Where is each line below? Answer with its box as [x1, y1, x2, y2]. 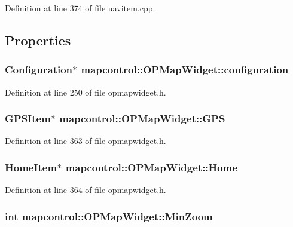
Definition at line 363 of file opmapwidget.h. [5, 134, 166, 147]
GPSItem [5, 111, 51, 126]
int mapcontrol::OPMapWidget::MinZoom [5, 208, 213, 223]
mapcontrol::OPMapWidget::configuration [81, 62, 289, 77]
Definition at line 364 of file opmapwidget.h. [5, 183, 166, 196]
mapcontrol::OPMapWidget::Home [65, 159, 238, 174]
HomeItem [5, 159, 57, 174]
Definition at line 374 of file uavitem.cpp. [5, 2, 155, 14]
